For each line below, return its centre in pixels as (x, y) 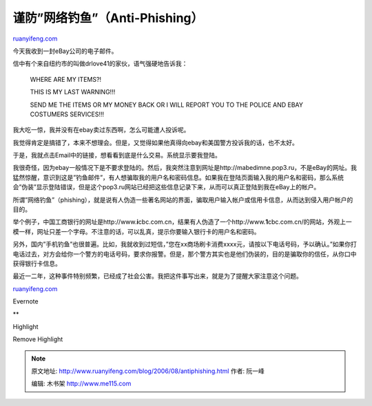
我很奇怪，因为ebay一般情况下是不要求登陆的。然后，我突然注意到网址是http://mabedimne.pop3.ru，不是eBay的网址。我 (185, 168)
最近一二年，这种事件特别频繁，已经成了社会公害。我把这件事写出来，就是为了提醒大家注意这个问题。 (157, 276)
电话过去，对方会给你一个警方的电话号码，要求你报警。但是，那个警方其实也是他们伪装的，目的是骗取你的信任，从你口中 (185, 254)
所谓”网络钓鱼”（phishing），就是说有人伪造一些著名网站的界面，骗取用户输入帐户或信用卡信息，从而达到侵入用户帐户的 (183, 200)
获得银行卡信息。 (37, 263)
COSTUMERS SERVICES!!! (67, 114)
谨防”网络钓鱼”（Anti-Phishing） (108, 18)
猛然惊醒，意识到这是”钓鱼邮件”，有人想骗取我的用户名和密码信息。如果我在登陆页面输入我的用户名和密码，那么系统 (178, 177)
